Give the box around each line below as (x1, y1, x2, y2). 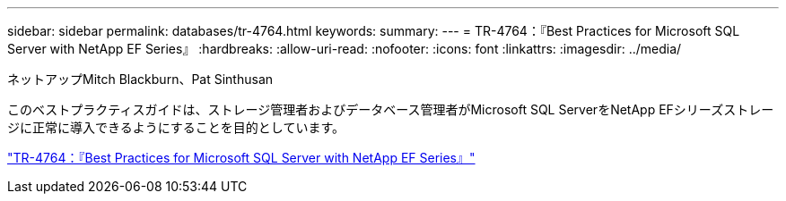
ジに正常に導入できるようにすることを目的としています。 (7, 120, 345, 135)
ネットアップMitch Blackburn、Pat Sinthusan (7, 71, 274, 87)
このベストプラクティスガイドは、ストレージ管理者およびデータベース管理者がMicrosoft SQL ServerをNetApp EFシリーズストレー (7, 102, 774, 117)
